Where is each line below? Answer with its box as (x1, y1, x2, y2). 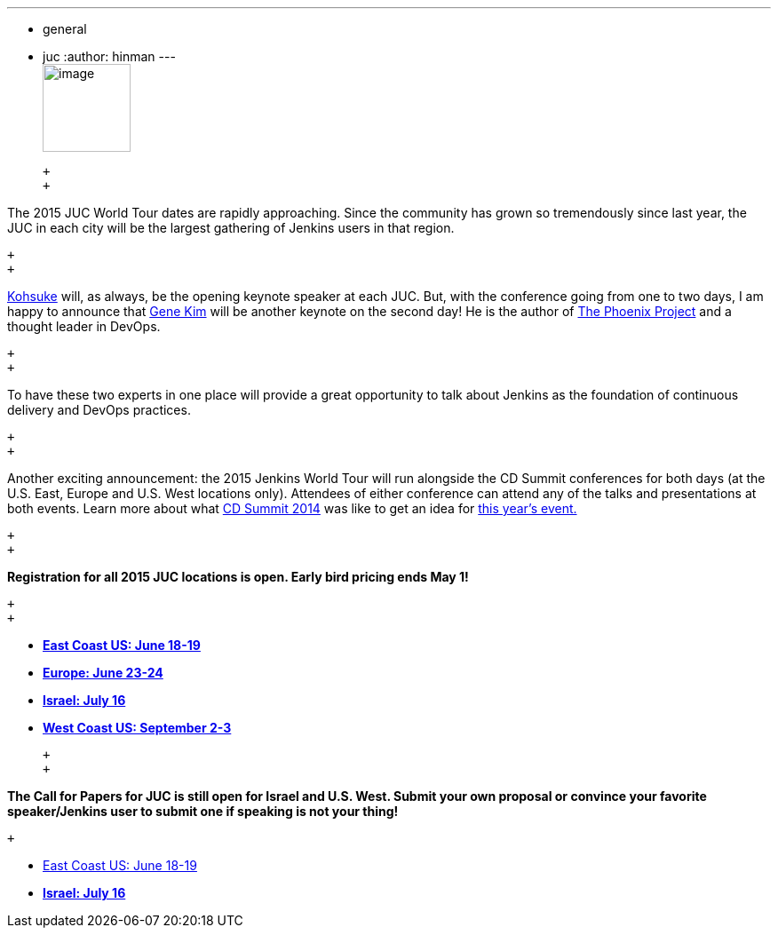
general (43, 21, 87, 36)
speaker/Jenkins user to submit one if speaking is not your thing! (7, 804, 399, 819)
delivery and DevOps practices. (7, 402, 191, 417)
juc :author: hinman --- (43, 49, 176, 64)
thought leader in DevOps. (7, 319, 161, 334)
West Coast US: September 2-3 (43, 720, 232, 735)
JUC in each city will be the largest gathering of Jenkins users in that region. (7, 220, 455, 235)
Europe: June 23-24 (43, 665, 163, 680)
